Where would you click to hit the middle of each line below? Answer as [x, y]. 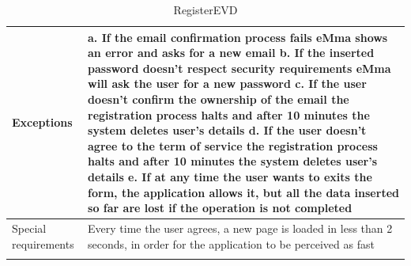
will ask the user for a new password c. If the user [227, 84]
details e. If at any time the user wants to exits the [230, 176]
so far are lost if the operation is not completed [220, 208]
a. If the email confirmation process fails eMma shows [238, 37]
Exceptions [42, 122]
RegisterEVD [205, 9]
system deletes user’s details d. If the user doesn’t [227, 130]
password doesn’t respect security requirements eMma [239, 68]
